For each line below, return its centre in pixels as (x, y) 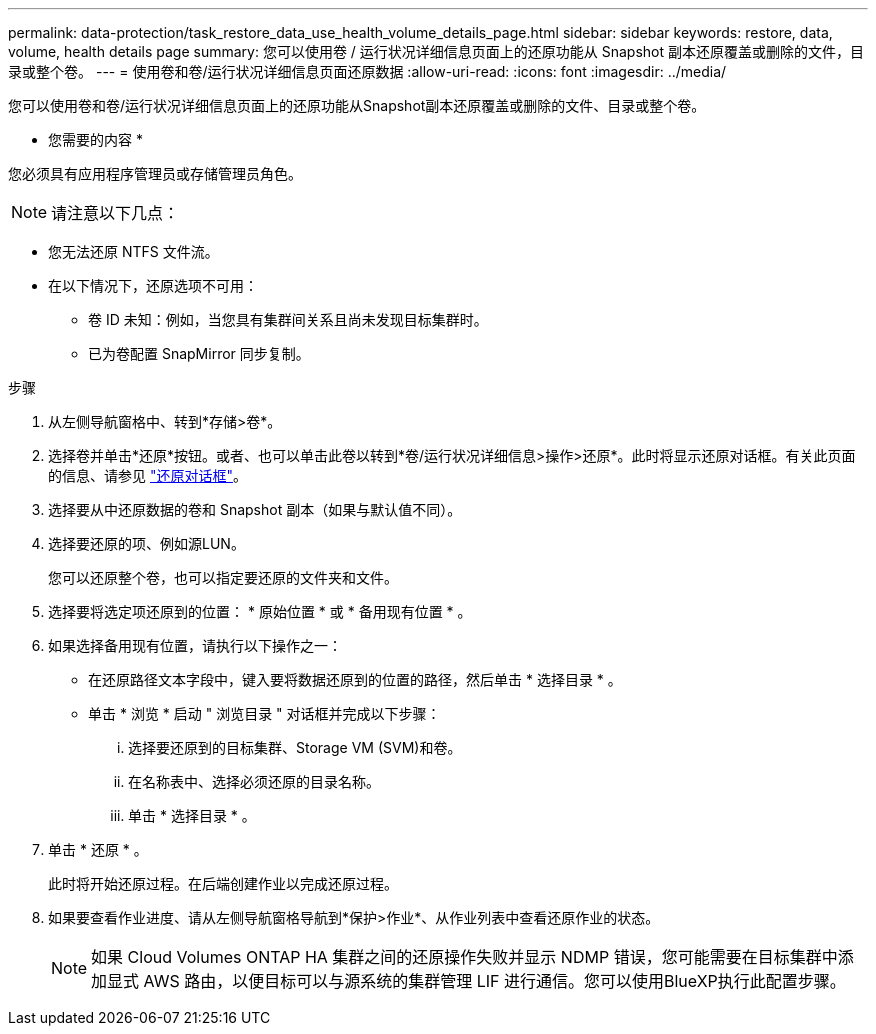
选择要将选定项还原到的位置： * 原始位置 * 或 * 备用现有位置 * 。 (260, 611)
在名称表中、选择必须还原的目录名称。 (254, 781)
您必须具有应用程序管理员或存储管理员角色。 (155, 173)
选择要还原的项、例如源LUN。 (146, 543)
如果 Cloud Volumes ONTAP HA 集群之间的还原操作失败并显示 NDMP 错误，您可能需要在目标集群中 (464, 957)
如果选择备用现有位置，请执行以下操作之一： (195, 645)
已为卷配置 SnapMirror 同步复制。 (199, 353)
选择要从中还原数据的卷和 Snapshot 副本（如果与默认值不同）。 (255, 509)
